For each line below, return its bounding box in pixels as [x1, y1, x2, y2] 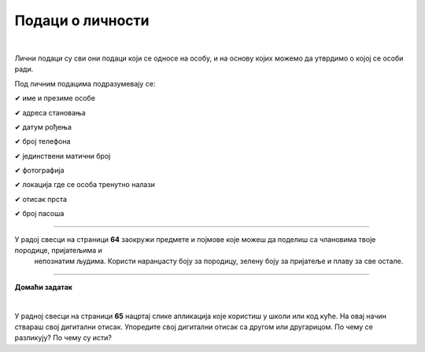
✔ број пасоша [14, 209, 65, 218]
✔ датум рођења [14, 122, 72, 131]
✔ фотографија [14, 166, 65, 175]
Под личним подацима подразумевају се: [14, 79, 156, 88]
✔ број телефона [14, 137, 71, 146]
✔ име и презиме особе [14, 93, 96, 103]
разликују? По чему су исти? [14, 333, 112, 343]
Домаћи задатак [14, 282, 72, 291]
